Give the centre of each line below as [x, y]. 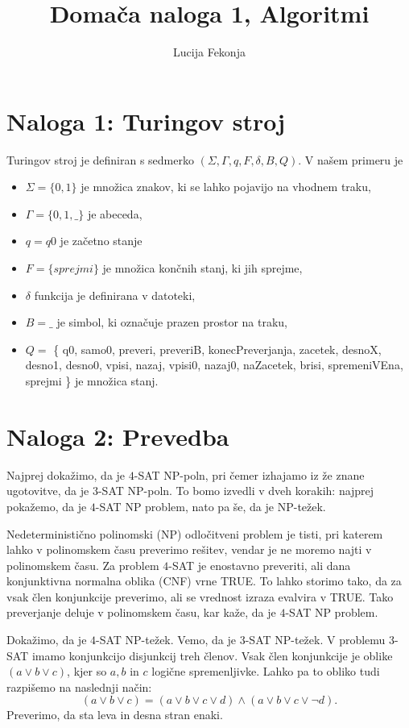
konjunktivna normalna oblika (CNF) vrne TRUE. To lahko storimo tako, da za [204, 581]
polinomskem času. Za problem [83, 565]
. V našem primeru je [351, 159]
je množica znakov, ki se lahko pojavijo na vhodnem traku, [226, 187]
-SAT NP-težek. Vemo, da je [166, 640]
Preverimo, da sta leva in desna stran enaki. [115, 715]
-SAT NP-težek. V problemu [315, 640]
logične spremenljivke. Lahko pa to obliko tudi [266, 671]
